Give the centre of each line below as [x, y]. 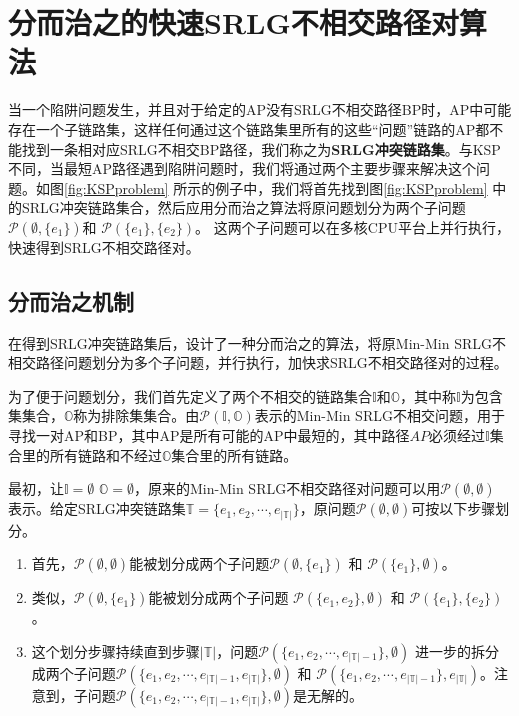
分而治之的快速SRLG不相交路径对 [233, 22]
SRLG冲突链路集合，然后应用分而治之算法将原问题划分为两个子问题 [243, 207]
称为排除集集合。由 [136, 415]
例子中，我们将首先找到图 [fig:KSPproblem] [351, 187]
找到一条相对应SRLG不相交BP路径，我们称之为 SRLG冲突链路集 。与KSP [261, 148]
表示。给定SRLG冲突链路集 [97, 508]
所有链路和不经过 [105, 454]
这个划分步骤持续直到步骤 [115, 650]
